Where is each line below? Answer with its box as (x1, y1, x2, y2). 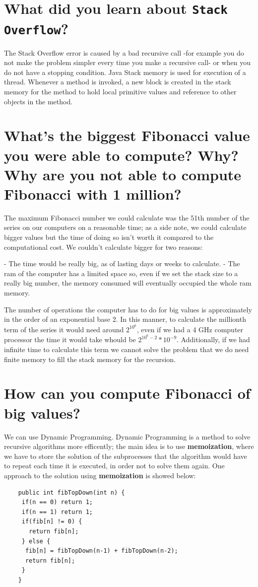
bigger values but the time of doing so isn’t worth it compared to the (4, 232, 214, 242)
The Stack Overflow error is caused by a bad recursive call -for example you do (4, 47, 244, 58)
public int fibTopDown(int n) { (18, 489, 125, 496)
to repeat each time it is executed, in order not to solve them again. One (4, 460, 225, 471)
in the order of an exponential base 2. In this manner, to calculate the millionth (4, 314, 246, 324)
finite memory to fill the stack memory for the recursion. (4, 354, 176, 364)
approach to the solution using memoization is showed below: (4, 470, 196, 480)
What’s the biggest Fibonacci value (4, 125, 250, 146)
